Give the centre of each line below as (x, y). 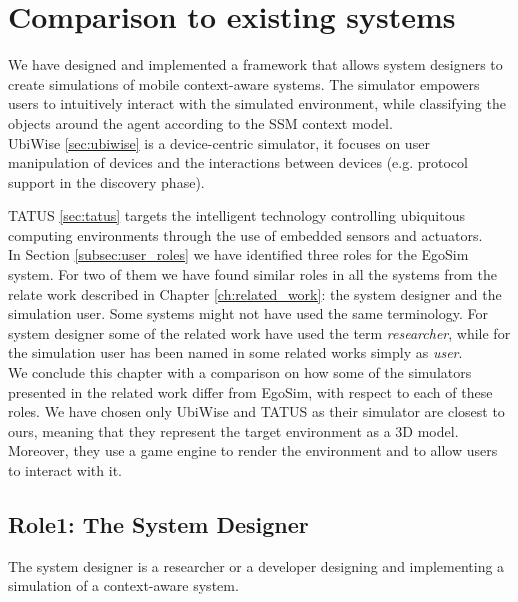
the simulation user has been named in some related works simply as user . (235, 352)
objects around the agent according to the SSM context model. (200, 122)
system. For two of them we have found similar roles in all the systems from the (252, 274)
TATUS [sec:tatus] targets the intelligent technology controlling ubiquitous (236, 215)
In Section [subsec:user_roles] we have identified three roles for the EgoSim (238, 254)
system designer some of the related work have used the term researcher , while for (259, 332)
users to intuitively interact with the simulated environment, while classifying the (257, 103)
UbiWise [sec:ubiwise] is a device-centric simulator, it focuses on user (219, 142)
